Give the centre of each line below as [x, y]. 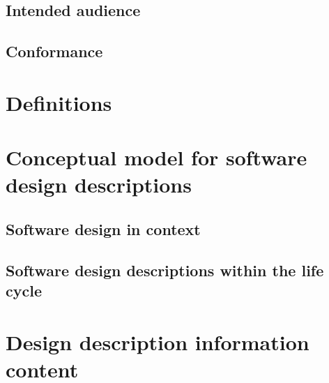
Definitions [59, 102]
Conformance [54, 51]
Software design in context [103, 228]
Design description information [158, 341]
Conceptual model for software [156, 157]
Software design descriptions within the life [165, 270]
